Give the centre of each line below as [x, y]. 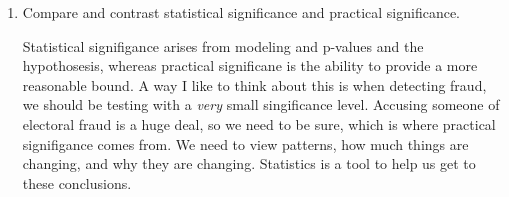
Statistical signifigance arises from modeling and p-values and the [223, 45]
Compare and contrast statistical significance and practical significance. [241, 12]
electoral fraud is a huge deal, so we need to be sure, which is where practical [259, 123]
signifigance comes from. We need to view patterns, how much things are [245, 143]
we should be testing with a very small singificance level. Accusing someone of [261, 104]
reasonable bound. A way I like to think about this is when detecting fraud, [254, 84]
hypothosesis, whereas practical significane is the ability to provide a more [250, 65]
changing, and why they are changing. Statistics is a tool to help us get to [249, 163]
